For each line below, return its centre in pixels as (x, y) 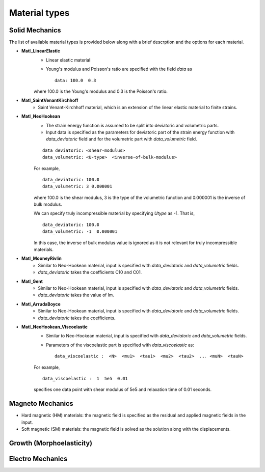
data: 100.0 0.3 (75, 80)
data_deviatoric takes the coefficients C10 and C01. (90, 272)
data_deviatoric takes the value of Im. (76, 295)
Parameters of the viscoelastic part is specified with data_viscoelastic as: (120, 345)
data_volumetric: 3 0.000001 (77, 186)
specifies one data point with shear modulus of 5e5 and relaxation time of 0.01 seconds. (123, 389)
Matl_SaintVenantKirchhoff (50, 100)
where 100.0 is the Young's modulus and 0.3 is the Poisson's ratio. (101, 91)
